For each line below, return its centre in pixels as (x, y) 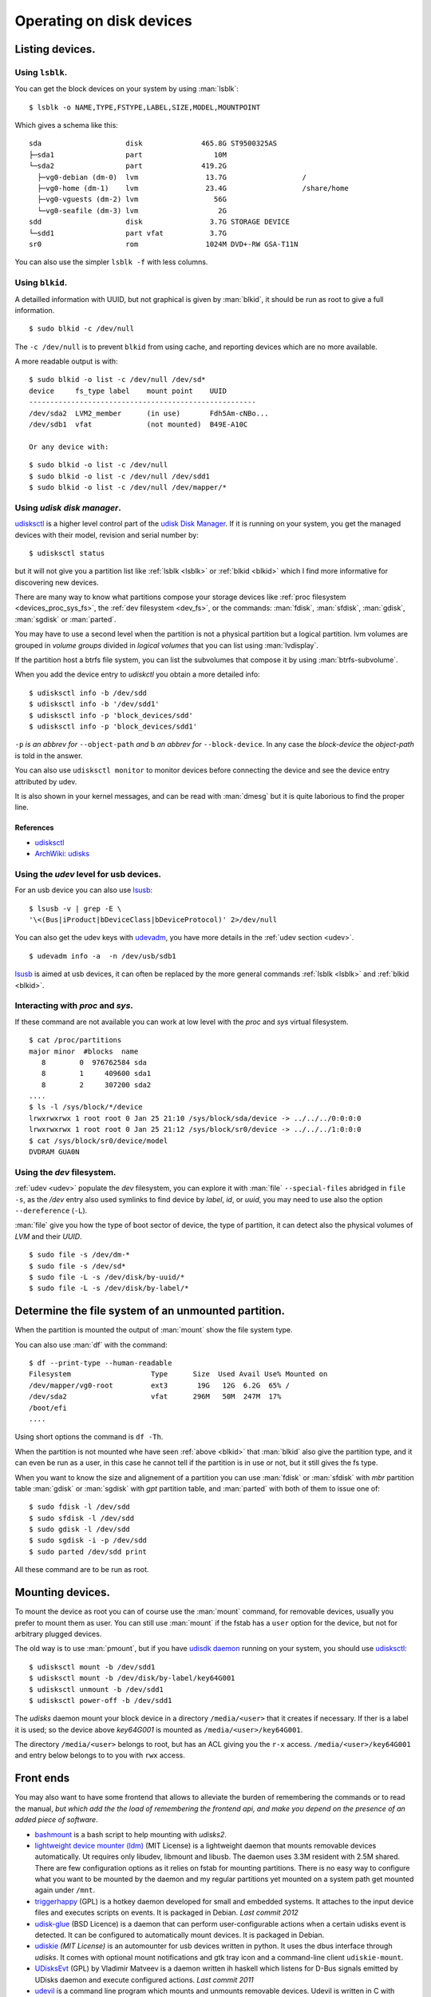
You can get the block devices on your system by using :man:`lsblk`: (127, 89)
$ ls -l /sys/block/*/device (86, 1107)
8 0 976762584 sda (94, 1062)
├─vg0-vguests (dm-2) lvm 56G (132, 199)
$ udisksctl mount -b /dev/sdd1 (92, 1667)
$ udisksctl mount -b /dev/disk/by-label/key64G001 (132, 1678)
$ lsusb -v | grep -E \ (75, 908)
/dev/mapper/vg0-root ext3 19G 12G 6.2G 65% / (160, 1385)
